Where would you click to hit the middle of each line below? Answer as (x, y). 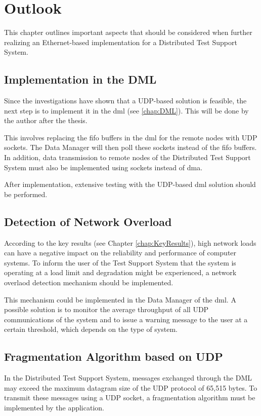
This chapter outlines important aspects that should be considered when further (128, 32)
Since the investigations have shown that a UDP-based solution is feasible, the (125, 101)
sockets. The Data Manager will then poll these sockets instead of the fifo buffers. (130, 147)
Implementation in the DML (80, 79)
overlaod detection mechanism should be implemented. (89, 282)
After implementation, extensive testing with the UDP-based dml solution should (130, 184)
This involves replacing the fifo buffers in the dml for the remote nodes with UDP (131, 137)
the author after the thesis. (46, 120)
